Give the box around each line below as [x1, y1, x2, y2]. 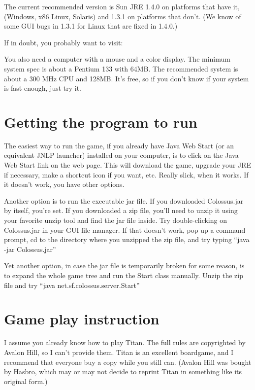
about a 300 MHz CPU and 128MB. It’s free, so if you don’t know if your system [4, 73, 249, 83]
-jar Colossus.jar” [4, 244, 56, 254]
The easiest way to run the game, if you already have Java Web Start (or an [4, 140, 234, 150]
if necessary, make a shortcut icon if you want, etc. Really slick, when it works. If [4, 169, 249, 179]
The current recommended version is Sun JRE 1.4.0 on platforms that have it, [4, 1, 240, 11]
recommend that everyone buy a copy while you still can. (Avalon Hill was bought [4, 356, 252, 367]
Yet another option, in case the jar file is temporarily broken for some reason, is [4, 260, 245, 271]
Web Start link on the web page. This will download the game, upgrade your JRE [4, 160, 252, 170]
